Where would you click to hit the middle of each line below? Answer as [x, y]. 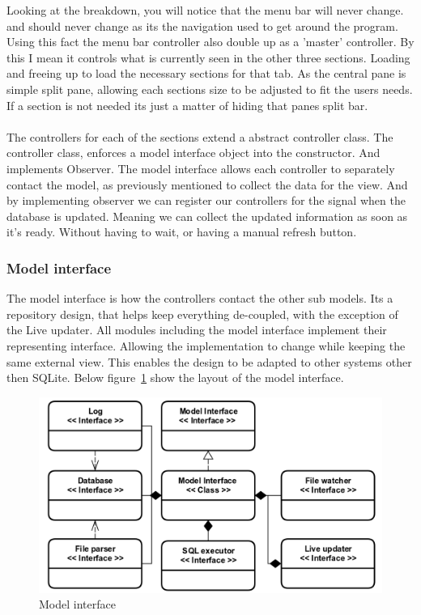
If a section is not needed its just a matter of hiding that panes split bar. [187, 105]
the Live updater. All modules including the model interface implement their [197, 330]
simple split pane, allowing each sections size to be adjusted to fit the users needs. [210, 89]
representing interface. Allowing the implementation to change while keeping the [206, 345]
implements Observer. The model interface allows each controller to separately [201, 168]
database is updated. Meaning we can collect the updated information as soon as [207, 216]
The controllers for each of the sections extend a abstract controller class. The [200, 136]
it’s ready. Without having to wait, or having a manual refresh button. [182, 232]
